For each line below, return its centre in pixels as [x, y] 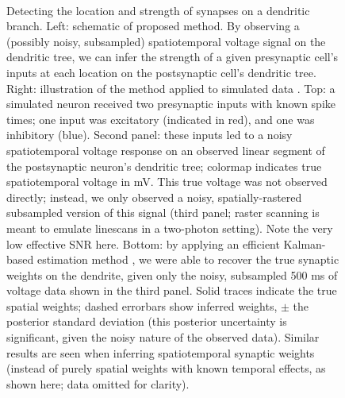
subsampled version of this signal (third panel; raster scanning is [163, 213]
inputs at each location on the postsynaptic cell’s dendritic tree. [161, 72]
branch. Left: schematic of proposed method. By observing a [153, 26]
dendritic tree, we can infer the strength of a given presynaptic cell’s [172, 57]
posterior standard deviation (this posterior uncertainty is [147, 321]
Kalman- [305, 243]
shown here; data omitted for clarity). [98, 383]
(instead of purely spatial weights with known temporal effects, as [166, 368]
